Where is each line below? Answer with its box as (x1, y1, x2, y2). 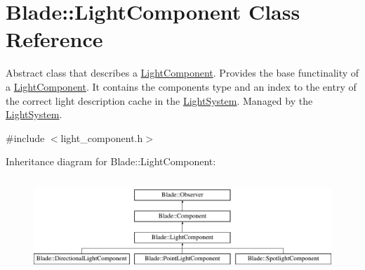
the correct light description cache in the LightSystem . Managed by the (6, 93, 313, 108)
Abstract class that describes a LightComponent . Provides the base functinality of (6, 65, 359, 80)
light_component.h (60, 130, 143, 145)
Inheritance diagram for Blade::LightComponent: (6, 154, 216, 169)
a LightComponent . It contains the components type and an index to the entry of (6, 79, 357, 94)
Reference (6, 25, 103, 53)
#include (6, 130, 45, 145)
